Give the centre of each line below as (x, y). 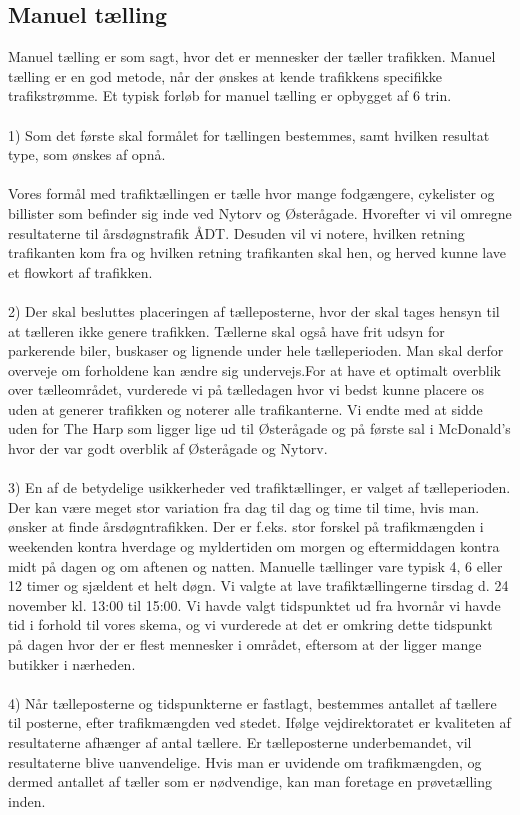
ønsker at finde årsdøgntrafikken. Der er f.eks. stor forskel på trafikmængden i (246, 526)
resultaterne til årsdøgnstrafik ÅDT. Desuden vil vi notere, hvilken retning (236, 232)
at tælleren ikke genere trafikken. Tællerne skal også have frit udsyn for (226, 330)
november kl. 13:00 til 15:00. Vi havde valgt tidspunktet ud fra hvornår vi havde (254, 604)
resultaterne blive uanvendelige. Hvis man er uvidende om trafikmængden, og (245, 761)
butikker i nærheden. (72, 663)
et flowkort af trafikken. (80, 271)
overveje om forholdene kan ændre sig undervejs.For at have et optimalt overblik (254, 369)
